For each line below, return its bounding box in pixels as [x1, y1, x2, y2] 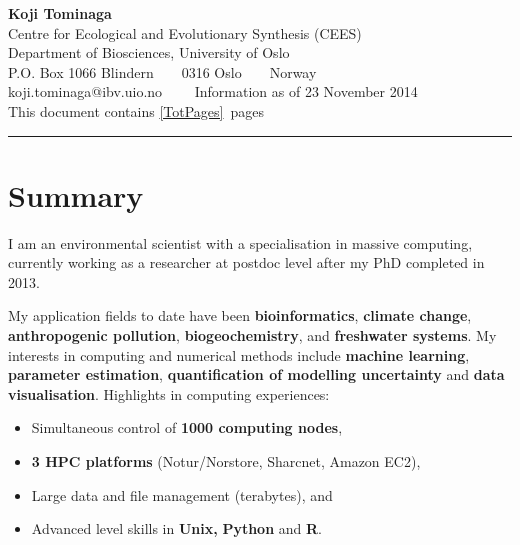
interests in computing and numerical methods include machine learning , [8, 344, 470, 365]
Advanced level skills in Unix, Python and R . [31, 518, 322, 539]
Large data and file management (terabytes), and [31, 484, 333, 505]
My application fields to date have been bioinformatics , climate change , [8, 305, 472, 326]
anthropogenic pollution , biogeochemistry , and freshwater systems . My [8, 325, 497, 346]
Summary [8, 174, 144, 215]
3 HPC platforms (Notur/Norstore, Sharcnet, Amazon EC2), [31, 451, 421, 472]
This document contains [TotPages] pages [8, 100, 265, 121]
